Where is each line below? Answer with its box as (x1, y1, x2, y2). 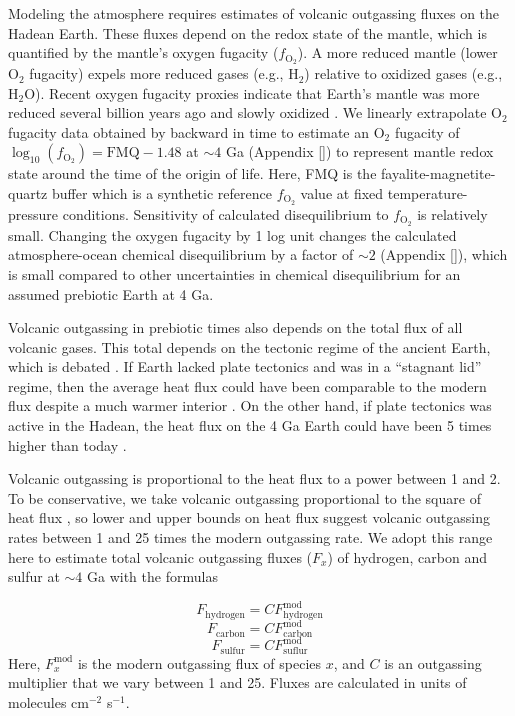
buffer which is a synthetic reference (51, 183, 272, 204)
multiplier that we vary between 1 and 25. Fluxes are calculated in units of (8, 672, 467, 693)
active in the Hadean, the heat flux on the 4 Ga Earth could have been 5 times (8, 415, 492, 436)
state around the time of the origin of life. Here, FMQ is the (8, 163, 377, 184)
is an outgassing (384, 652, 482, 673)
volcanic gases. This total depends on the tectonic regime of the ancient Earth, (8, 336, 491, 357)
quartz (8, 183, 48, 204)
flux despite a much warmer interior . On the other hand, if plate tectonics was (8, 395, 492, 416)
